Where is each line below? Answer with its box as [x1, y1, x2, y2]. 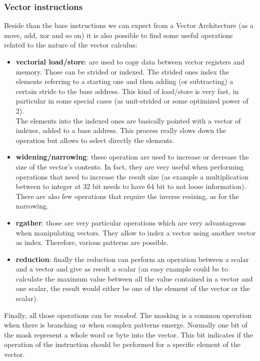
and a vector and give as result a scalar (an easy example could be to [15, 263, 228, 274]
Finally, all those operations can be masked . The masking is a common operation [4, 309, 251, 320]
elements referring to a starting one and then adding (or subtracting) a [15, 76, 233, 86]
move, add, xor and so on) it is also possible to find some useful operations [4, 29, 233, 40]
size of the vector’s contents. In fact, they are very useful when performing [15, 161, 244, 171]
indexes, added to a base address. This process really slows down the [15, 125, 226, 135]
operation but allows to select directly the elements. [15, 134, 174, 145]
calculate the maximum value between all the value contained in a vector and [15, 273, 253, 283]
